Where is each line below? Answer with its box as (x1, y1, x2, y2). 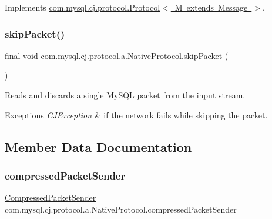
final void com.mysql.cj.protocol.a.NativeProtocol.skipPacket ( (5, 49, 229, 61)
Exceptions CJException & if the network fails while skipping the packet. (5, 108, 268, 121)
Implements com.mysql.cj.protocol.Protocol (5, 1, 160, 13)
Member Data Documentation (5, 137, 192, 155)
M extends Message (174, 1, 248, 13)
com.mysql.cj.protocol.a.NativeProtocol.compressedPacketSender (5, 203, 237, 215)
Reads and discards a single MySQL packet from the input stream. (5, 89, 246, 101)
